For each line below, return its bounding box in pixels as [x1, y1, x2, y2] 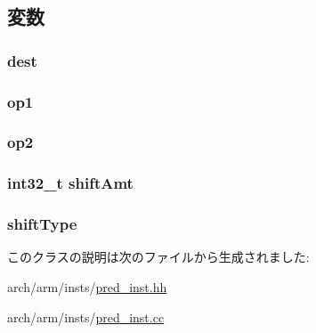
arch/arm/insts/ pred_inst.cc [7, 307, 165, 326]
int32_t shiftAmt [7, 172, 134, 194]
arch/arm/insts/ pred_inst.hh [7, 277, 167, 296]
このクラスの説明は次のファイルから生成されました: [7, 248, 310, 266]
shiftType [7, 213, 77, 235]
